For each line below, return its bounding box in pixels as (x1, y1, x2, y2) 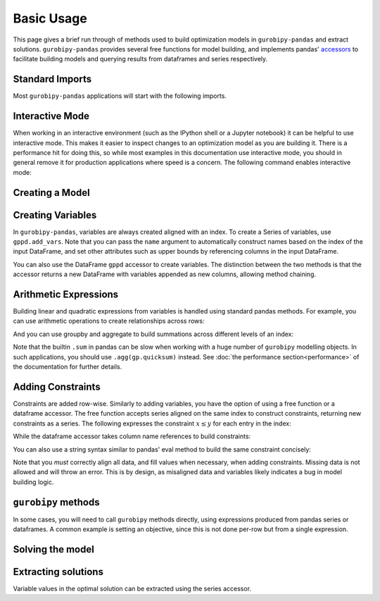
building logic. (13, 478, 54, 486)
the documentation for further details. (13, 363, 122, 371)
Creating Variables (13, 209, 97, 221)
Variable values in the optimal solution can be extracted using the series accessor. (13, 584, 252, 593)
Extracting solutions (13, 566, 103, 578)
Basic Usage (13, 11, 87, 26)
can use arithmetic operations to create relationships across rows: (13, 317, 205, 326)
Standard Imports (13, 73, 91, 85)
